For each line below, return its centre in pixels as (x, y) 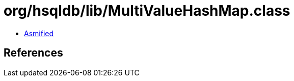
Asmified (39, 33)
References (33, 53)
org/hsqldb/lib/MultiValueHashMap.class (147, 11)
